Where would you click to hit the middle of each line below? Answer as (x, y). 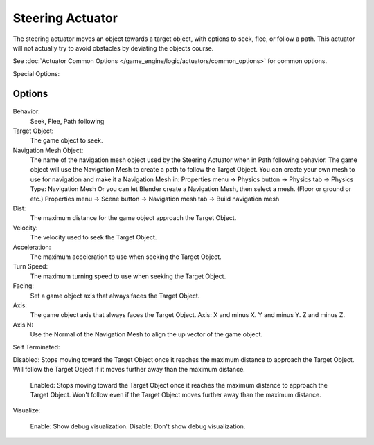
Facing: (24, 286)
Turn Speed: (30, 266)
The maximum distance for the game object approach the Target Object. (133, 218)
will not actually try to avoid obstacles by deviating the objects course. (113, 48)
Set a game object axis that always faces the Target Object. (115, 296)
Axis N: (23, 325)
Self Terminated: (36, 347)
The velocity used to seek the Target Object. (93, 237)
